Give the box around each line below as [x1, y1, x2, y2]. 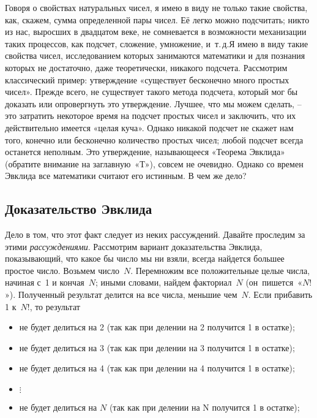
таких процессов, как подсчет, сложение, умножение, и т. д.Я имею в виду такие [5, 37, 308, 50]
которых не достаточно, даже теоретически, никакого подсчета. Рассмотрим [5, 61, 288, 74]
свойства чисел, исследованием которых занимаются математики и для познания [5, 49, 305, 62]
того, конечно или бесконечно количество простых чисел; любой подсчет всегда [5, 133, 304, 146]
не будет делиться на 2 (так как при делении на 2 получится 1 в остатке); [19, 321, 295, 333]
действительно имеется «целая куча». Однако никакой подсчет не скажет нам [5, 121, 294, 134]
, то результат [29, 300, 80, 313]
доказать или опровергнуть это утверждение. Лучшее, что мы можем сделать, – [5, 97, 302, 110]
